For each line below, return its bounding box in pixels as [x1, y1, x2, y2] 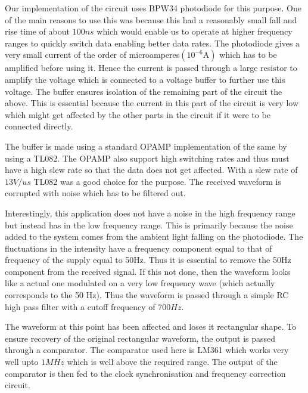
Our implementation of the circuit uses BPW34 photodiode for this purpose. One [5, 2, 301, 14]
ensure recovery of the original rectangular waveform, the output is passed [5, 332, 276, 344]
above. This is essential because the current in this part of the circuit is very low [5, 97, 299, 109]
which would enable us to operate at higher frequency [97, 25, 293, 38]
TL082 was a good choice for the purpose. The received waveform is [33, 175, 281, 187]
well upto [5, 355, 39, 368]
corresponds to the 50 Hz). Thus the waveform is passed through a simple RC [5, 289, 289, 301]
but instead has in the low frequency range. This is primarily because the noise [5, 218, 293, 231]
